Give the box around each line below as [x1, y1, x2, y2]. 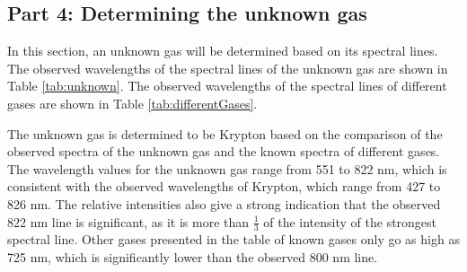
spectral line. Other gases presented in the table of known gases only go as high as [7, 230, 460, 249]
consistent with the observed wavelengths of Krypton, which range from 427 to [7, 177, 441, 196]
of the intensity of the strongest [263, 212, 437, 231]
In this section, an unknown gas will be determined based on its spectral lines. [7, 41, 438, 60]
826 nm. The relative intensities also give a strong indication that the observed [7, 194, 441, 213]
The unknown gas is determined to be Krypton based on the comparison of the [7, 124, 443, 143]
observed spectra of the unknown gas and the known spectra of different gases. [7, 142, 440, 161]
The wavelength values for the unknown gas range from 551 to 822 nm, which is [7, 159, 447, 178]
